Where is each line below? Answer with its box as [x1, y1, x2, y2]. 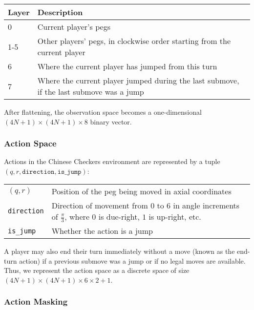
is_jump [8, 227, 36, 235]
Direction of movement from [51, 199, 148, 211]
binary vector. [90, 116, 132, 126]
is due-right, [98, 210, 140, 222]
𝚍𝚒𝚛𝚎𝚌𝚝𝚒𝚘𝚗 [22, 168, 55, 175]
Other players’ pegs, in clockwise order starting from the [37, 35, 231, 46]
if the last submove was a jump [37, 86, 144, 97]
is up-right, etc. [148, 210, 201, 222]
